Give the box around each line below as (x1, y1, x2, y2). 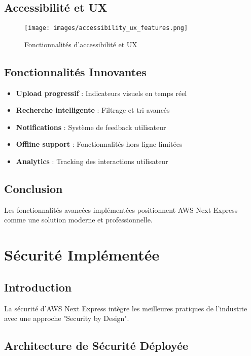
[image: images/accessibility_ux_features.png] (24, 24, 188, 32)
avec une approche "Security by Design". (4, 313, 129, 323)
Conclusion (4, 181, 63, 197)
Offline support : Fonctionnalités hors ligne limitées (16, 139, 183, 149)
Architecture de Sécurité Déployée (4, 338, 189, 353)
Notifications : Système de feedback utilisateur (16, 121, 166, 132)
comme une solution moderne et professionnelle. (4, 214, 153, 225)
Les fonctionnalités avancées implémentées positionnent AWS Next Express (4, 204, 238, 215)
